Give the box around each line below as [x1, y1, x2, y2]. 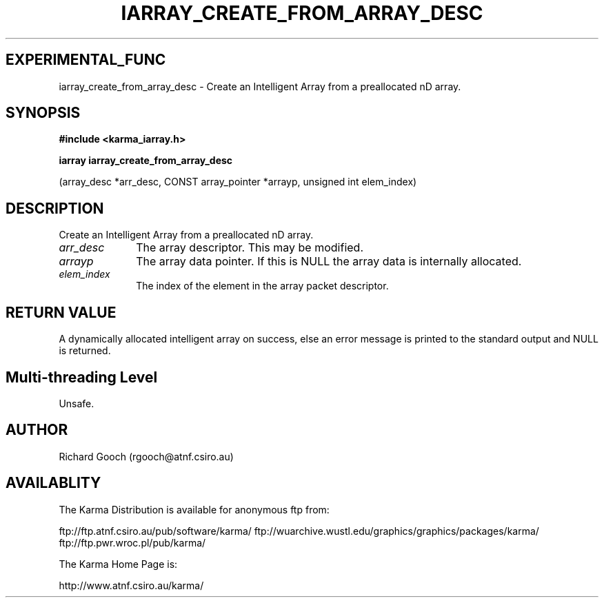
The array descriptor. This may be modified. [136, 241, 363, 255]
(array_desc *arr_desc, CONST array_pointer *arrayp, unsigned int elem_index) [59, 176, 417, 188]
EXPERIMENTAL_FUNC [6, 51, 166, 69]
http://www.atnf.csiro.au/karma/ [59, 579, 204, 591]
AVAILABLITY [6, 474, 101, 492]
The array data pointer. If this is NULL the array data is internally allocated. [136, 254, 522, 269]
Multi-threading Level [6, 368, 158, 386]
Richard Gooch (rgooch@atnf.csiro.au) [59, 450, 234, 462]
